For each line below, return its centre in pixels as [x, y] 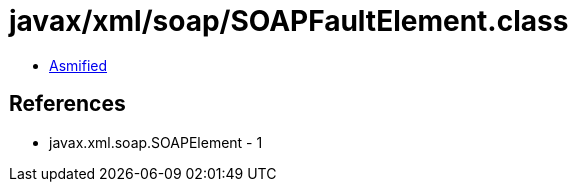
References [67, 104]
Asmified [78, 65]
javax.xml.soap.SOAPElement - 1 [156, 142]
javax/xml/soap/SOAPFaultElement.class [289, 21]
